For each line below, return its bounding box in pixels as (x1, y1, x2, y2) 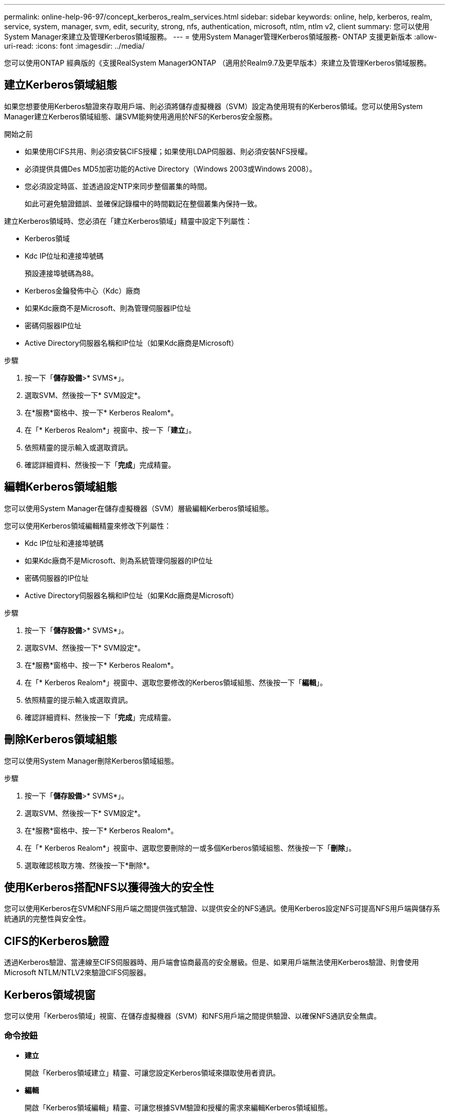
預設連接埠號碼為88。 (25, 268, 98, 278)
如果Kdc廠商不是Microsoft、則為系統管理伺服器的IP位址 (25, 556, 213, 565)
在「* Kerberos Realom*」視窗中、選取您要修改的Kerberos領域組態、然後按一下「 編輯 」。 (25, 678, 328, 687)
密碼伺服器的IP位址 (25, 573, 89, 582)
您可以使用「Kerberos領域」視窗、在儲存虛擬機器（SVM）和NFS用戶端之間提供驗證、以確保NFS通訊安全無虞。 (4, 1012, 381, 1021)
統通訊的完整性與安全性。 (4, 914, 90, 923)
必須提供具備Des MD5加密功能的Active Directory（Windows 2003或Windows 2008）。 (25, 164, 317, 173)
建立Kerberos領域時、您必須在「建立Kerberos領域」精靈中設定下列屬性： (4, 216, 253, 225)
